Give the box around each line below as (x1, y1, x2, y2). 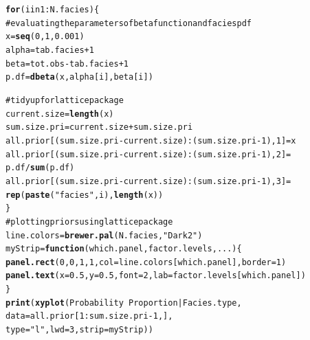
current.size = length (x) (5, 109, 114, 119)
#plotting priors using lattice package (5, 216, 173, 227)
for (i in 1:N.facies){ (5, 5, 100, 14)
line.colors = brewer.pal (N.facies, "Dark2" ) (5, 230, 203, 240)
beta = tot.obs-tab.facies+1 (5, 58, 129, 69)
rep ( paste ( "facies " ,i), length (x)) (5, 190, 164, 200)
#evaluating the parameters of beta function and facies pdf (5, 18, 252, 28)
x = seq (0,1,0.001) (5, 32, 85, 42)
